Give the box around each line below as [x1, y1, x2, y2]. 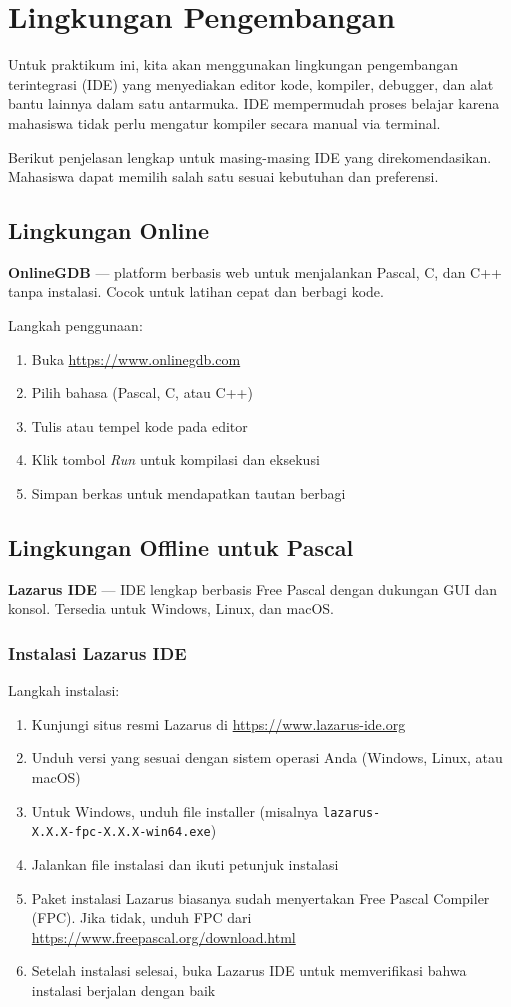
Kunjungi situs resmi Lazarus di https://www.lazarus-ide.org [31, 713, 406, 734]
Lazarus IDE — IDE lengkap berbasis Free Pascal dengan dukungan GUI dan [8, 578, 498, 599]
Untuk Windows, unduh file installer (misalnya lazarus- [31, 800, 381, 821]
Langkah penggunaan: [8, 315, 143, 336]
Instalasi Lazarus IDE [8, 640, 187, 665]
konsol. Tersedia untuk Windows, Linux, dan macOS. [8, 598, 335, 619]
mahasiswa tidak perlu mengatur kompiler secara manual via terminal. [8, 112, 441, 133]
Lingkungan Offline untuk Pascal [8, 532, 354, 563]
